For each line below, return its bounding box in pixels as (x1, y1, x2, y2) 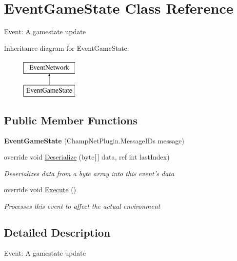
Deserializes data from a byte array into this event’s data (4, 168, 175, 178)
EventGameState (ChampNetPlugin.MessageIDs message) (4, 135, 184, 145)
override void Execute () (4, 184, 77, 195)
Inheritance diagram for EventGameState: (4, 42, 129, 53)
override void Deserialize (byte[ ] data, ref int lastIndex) (4, 152, 170, 162)
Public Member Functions (4, 112, 138, 127)
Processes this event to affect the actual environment (4, 201, 160, 211)
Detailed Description (4, 225, 111, 240)
